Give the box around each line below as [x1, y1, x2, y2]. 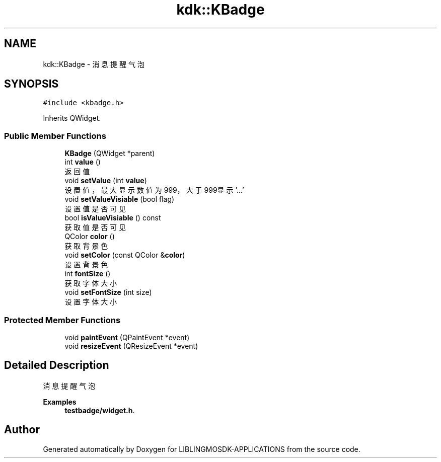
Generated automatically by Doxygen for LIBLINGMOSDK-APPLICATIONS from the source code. [43, 444, 360, 453]
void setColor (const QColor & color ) [64, 251, 185, 260]
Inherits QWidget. [43, 114, 101, 123]
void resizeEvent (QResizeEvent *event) [64, 341, 198, 350]
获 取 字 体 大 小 [64, 279, 117, 288]
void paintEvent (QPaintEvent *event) [64, 333, 190, 342]
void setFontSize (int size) [64, 288, 152, 297]
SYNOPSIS [4, 78, 59, 91]
